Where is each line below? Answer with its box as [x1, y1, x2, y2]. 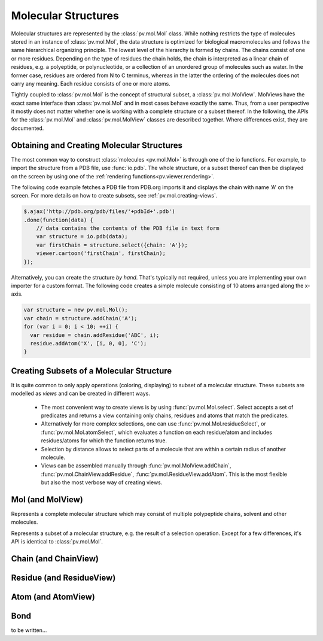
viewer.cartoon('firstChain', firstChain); [36, 250, 166, 257]
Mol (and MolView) [11, 494, 83, 505]
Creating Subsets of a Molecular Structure [11, 366, 172, 376]
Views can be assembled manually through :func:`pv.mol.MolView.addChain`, [41, 462, 231, 469]
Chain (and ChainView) [11, 554, 99, 564]
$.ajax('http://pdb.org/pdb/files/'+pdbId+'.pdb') [23, 208, 176, 215]
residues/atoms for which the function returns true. [41, 437, 167, 444]
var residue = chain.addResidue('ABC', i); [30, 332, 160, 338]
